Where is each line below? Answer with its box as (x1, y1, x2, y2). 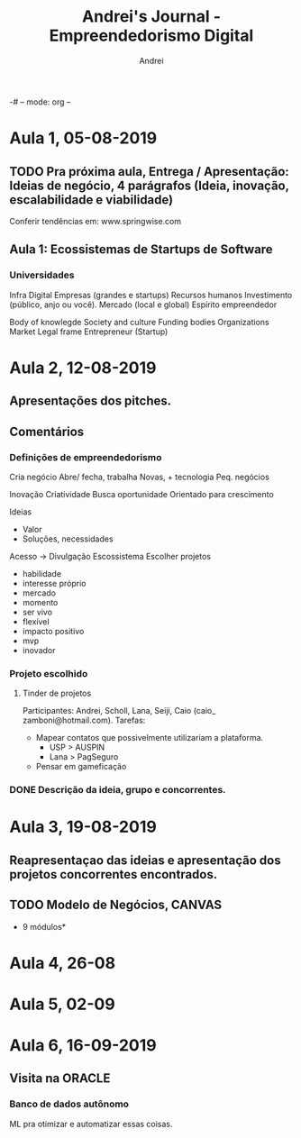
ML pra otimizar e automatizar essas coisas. (9, 1118, 173, 1129)
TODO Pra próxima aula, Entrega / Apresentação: (9, 164, 290, 179)
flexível (22, 615, 50, 627)
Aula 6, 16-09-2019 (9, 1035, 157, 1056)
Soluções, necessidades (22, 533, 114, 544)
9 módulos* (22, 921, 67, 932)
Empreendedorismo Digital (49, 25, 254, 46)
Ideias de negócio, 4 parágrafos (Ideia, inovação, (9, 178, 290, 193)
